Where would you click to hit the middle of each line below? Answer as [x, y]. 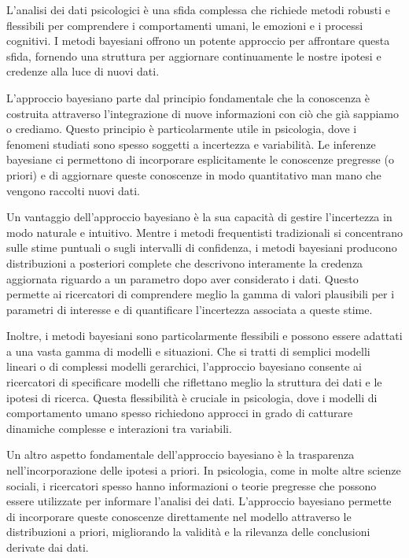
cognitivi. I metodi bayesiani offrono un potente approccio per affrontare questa [198, 41]
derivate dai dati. [48, 547]
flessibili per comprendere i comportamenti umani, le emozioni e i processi [185, 25]
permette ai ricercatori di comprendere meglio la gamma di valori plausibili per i [201, 294]
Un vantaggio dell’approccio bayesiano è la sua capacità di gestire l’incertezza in [199, 217]
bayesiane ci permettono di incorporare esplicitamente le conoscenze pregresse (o [200, 159]
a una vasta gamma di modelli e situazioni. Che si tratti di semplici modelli [188, 351]
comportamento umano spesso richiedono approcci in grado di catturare [180, 413]
